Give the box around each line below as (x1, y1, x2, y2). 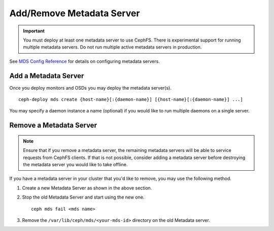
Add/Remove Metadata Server (9, 8, 140, 19)
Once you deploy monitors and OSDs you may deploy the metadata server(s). (9, 85, 172, 91)
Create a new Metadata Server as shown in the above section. (22, 185, 152, 191)
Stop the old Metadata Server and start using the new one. (22, 194, 145, 200)
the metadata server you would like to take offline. (23, 161, 128, 167)
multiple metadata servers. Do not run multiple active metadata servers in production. (23, 44, 202, 50)
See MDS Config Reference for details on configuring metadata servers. (9, 58, 160, 64)
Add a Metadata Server (9, 71, 84, 80)
